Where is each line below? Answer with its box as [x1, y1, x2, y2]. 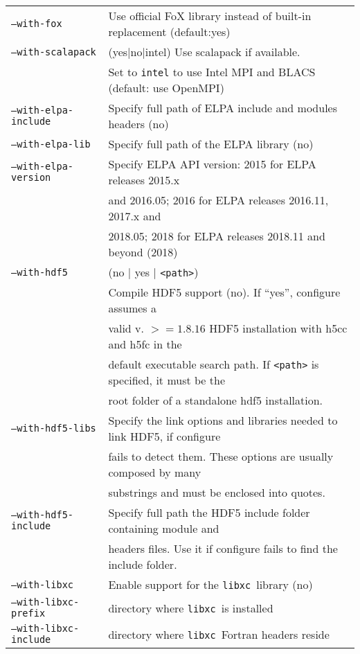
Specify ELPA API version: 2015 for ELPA [108, 156, 316, 172]
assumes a [108, 300, 156, 316]
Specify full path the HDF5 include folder [108, 504, 310, 520]
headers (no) [108, 116, 169, 132]
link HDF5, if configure [108, 428, 221, 444]
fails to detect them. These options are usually [108, 448, 334, 464]
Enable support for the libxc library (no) [108, 576, 313, 592]
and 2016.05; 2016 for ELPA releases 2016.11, [108, 192, 329, 208]
